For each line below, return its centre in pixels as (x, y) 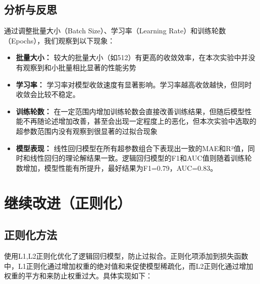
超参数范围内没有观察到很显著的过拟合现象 (87, 131)
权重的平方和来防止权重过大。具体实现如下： (78, 276)
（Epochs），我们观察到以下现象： (60, 40)
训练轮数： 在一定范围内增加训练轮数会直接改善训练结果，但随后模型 (130, 111)
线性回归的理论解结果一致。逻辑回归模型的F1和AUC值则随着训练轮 (141, 158)
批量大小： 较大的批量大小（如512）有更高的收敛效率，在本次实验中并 (132, 57)
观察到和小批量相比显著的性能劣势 (80, 67)
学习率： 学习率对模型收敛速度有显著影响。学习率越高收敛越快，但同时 (134, 84)
